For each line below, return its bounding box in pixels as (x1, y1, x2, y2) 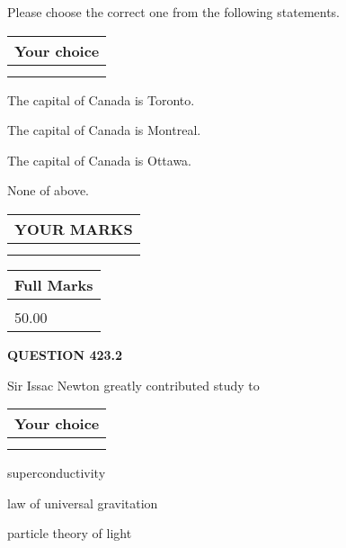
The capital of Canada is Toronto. (7, 90, 195, 109)
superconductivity (7, 463, 106, 482)
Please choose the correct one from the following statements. (7, 3, 341, 21)
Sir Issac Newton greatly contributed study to (7, 375, 260, 394)
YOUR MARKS (14, 218, 133, 239)
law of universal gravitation (7, 493, 158, 512)
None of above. (7, 181, 89, 200)
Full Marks (14, 274, 93, 295)
